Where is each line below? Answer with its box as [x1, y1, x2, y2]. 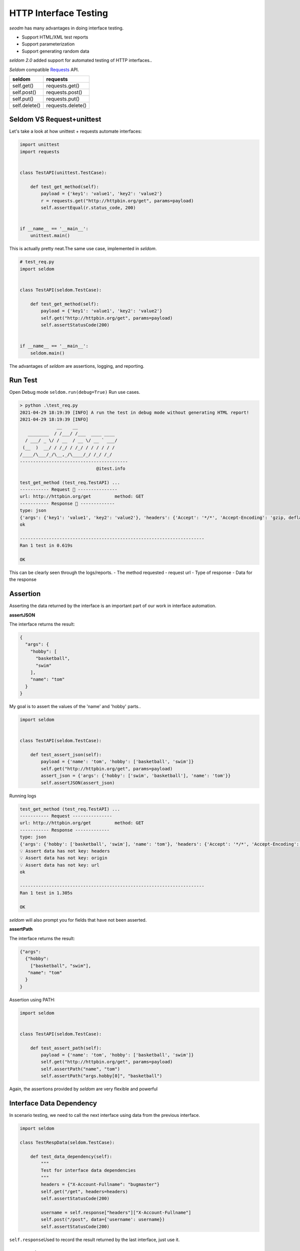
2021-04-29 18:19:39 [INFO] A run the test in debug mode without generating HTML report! [19, 409, 249, 415]
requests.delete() [45, 102, 87, 109]
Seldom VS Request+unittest [9, 115, 101, 124]
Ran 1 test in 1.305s [19, 890, 73, 896]
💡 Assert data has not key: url [19, 862, 99, 868]
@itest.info [96, 465, 125, 471]
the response [9, 576, 37, 582]
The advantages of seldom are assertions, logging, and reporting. [9, 363, 144, 369]
